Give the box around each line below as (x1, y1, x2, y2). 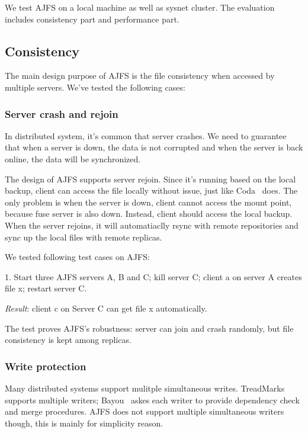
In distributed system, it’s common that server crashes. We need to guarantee (5, 129, 287, 142)
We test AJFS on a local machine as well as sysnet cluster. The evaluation (5, 1, 275, 13)
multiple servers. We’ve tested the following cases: (5, 81, 185, 93)
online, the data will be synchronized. (5, 152, 141, 165)
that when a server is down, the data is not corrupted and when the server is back (5, 141, 303, 153)
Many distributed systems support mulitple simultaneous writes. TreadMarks (5, 381, 285, 394)
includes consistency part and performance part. (5, 12, 179, 25)
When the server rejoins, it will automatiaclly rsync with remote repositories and (5, 219, 299, 231)
